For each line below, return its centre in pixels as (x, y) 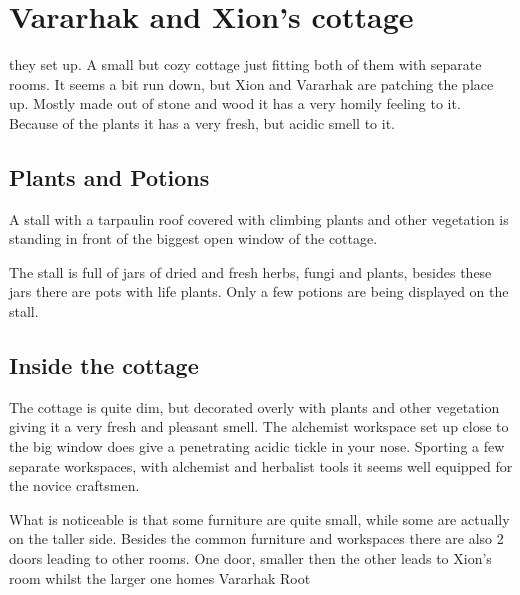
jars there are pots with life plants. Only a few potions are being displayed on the (259, 291)
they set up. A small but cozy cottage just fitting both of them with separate (245, 64)
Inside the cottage (104, 365)
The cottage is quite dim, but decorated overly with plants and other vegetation (254, 406)
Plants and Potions (109, 176)
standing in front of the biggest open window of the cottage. (193, 238)
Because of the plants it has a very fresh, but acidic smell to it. (202, 122)
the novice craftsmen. (74, 485)
